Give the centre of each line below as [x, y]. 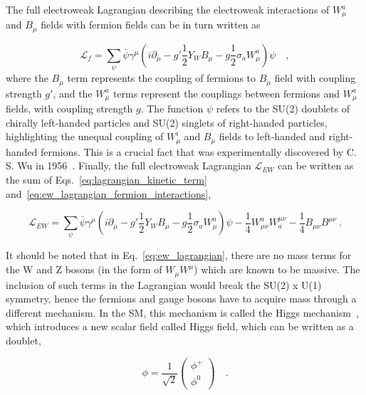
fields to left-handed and [272, 136]
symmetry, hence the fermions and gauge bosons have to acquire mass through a [181, 299]
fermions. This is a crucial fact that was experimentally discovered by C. [199, 151]
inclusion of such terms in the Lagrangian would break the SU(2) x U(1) [164, 284]
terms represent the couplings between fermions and [226, 93]
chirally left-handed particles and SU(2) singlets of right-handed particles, [167, 122]
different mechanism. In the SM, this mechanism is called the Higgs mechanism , [182, 312]
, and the [73, 93]
